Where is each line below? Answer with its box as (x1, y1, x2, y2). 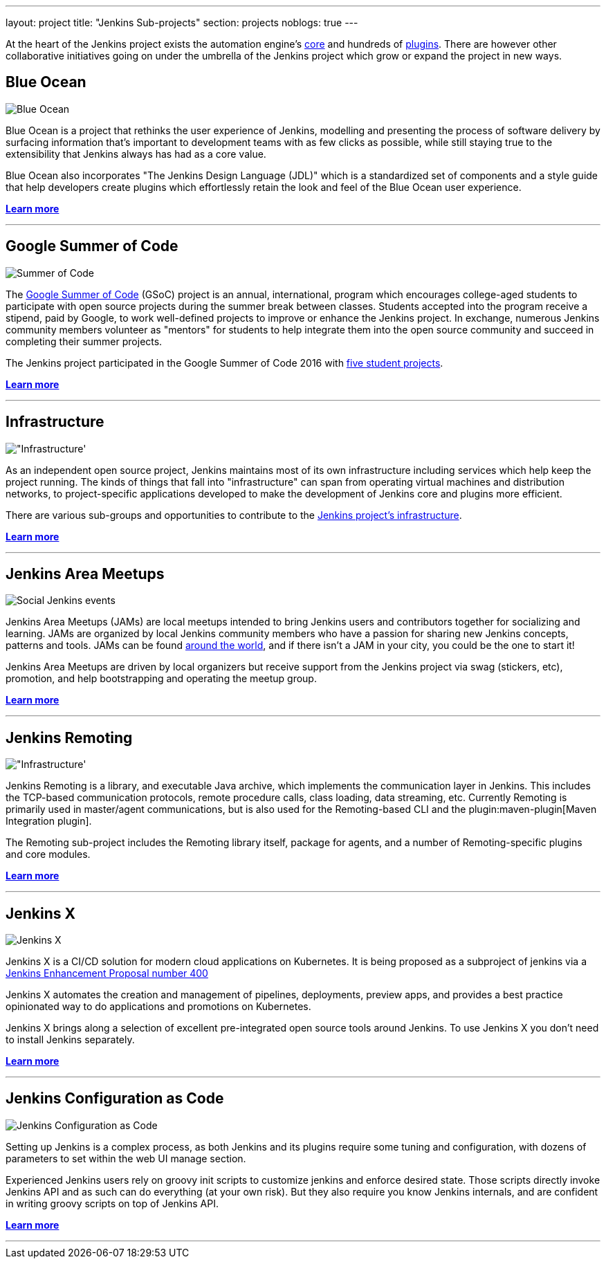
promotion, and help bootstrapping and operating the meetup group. (6, 672, 317, 685)
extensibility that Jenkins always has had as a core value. (6, 147, 266, 160)
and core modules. (6, 848, 91, 861)
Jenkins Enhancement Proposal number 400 (6, 967, 208, 980)
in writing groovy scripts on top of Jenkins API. (6, 1197, 219, 1209)
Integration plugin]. (6, 815, 92, 827)
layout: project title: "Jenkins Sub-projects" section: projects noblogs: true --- (6, 17, 358, 28)
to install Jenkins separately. (6, 1034, 135, 1046)
